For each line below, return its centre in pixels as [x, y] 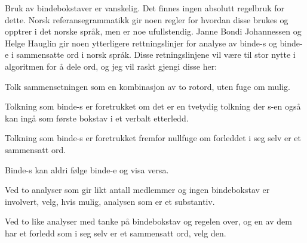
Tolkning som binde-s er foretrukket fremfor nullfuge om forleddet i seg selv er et [153, 138]
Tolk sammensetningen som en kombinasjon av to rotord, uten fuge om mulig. [148, 86]
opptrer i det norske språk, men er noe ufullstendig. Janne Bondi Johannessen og [153, 31]
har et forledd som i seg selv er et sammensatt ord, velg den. [116, 233]
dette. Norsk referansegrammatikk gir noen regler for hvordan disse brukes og [147, 19]
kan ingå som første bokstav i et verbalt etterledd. [97, 118]
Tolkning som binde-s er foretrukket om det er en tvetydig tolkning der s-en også [153, 106]
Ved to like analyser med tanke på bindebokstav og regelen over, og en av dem [148, 221]
